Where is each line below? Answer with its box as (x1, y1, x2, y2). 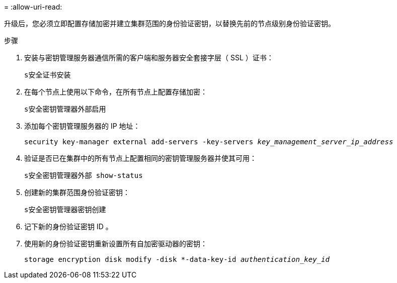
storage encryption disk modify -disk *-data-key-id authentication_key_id (24, 255, 330, 263)
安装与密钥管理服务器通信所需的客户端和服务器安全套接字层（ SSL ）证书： (24, 53, 274, 62)
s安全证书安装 (24, 71, 71, 79)
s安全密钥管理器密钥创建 (24, 206, 106, 214)
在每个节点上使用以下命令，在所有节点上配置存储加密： (24, 87, 207, 96)
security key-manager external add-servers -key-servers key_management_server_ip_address (24, 138, 393, 146)
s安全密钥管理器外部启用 (24, 105, 106, 113)
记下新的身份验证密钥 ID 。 (24, 222, 113, 231)
